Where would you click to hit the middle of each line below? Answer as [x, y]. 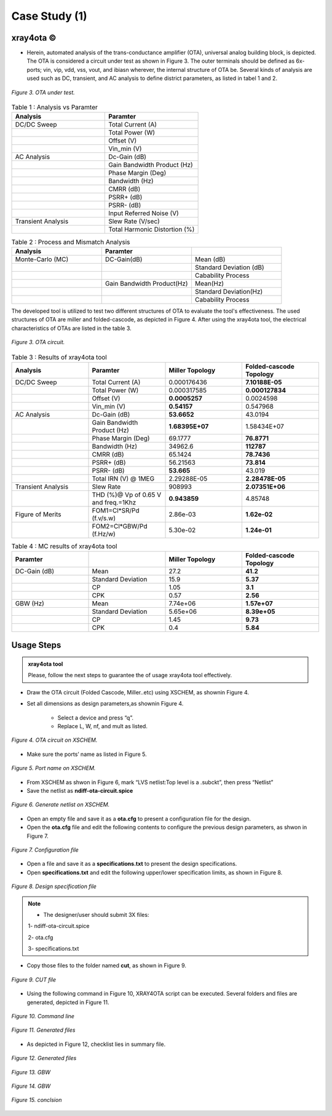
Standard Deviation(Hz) [229, 291]
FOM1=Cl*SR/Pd [116, 510]
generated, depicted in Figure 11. [68, 1002]
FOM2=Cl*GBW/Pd [120, 526]
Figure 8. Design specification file [54, 886]
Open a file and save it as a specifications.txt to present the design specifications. [132, 864]
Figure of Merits [38, 514]
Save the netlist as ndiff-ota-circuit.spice [80, 791]
